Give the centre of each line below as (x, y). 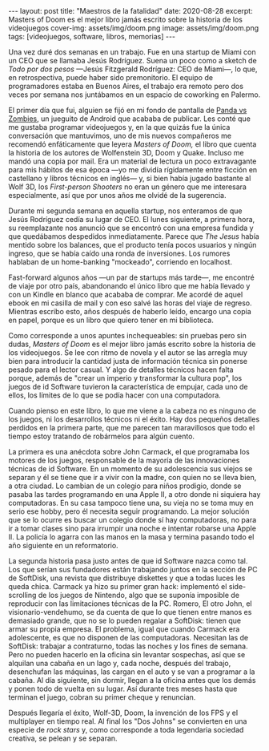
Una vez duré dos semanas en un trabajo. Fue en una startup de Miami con (132, 52)
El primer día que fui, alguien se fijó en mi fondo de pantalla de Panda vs (128, 110)
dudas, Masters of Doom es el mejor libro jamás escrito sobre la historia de (132, 344)
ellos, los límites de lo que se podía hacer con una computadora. (115, 395)
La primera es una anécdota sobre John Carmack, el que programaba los (129, 452)
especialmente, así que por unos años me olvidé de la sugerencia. (117, 195)
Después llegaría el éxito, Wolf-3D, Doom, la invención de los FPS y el (123, 713)
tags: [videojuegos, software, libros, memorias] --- (92, 36)
